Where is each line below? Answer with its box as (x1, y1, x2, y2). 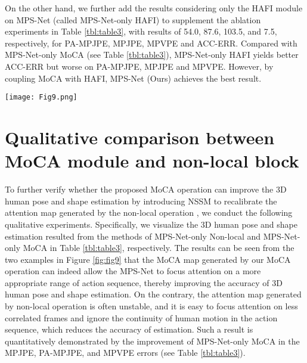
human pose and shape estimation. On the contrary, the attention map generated (5, 288, 302, 300)
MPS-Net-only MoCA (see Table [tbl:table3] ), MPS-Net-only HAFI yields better (5, 48, 299, 61)
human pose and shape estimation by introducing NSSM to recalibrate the (5, 194, 277, 207)
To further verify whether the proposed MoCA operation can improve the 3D (5, 183, 287, 196)
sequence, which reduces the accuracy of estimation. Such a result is (5, 323, 253, 336)
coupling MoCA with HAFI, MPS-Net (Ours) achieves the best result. (5, 72, 262, 84)
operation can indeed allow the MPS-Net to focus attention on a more (5, 265, 261, 277)
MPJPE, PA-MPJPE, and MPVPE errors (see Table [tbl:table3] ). (5, 346, 246, 359)
